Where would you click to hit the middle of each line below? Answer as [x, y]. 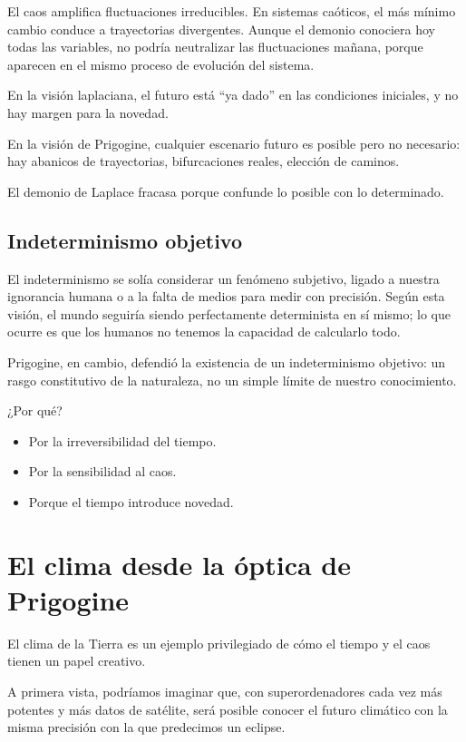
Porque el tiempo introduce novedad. [131, 501]
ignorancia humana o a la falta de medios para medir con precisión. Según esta [226, 296]
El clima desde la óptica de [180, 564]
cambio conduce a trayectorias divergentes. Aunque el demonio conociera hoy [221, 29]
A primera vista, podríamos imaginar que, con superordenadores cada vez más [225, 691]
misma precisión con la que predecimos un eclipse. [146, 727]
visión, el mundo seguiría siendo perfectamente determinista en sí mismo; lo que [229, 313]
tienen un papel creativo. [77, 661]
